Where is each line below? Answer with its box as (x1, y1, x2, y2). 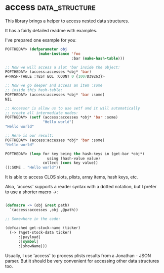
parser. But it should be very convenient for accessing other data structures (5, 258, 160, 264)
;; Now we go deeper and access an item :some (5, 83, 103, 88)
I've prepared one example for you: (5, 37, 77, 43)
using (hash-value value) (47, 156, 100, 161)
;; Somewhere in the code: (5, 216, 61, 221)
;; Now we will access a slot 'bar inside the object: (5, 65, 121, 70)
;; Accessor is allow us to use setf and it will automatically (5, 106, 140, 110)
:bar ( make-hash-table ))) (71, 56, 125, 61)
